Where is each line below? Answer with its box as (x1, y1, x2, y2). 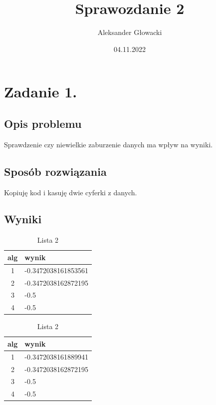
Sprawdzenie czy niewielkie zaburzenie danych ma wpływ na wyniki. (4, 139, 213, 149)
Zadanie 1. (4, 81, 77, 102)
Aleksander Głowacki (97, 27, 162, 37)
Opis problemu (4, 115, 82, 131)
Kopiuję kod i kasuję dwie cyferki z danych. (4, 187, 137, 197)
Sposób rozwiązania (4, 163, 107, 179)
